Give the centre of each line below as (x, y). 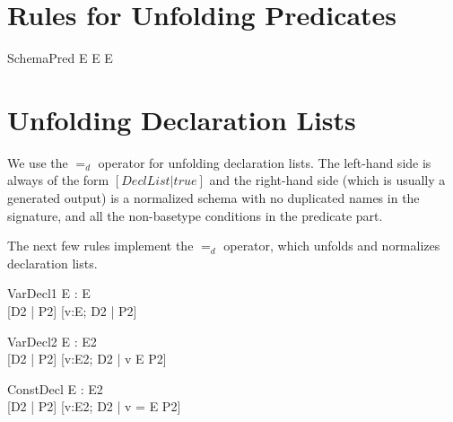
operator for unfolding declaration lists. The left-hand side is (265, 162)
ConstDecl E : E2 (55, 388)
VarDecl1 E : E (49, 293)
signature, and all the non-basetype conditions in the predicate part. (195, 215)
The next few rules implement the (100, 246)
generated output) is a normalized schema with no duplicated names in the (213, 198)
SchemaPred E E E (60, 58)
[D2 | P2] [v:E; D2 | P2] (72, 311)
